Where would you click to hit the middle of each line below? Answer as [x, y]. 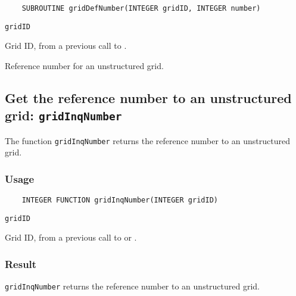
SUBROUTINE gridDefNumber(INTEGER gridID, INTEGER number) [141, 8]
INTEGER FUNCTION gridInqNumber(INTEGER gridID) [120, 200]
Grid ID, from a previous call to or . [71, 237]
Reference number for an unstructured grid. [84, 65]
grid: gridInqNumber [63, 115]
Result [21, 264]
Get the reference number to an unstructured [148, 97]
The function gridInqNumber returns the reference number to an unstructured [147, 140]
